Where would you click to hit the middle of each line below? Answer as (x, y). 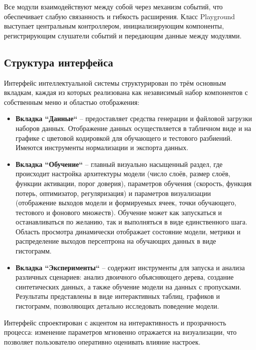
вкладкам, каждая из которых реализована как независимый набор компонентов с (126, 92)
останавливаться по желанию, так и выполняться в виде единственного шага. (131, 222)
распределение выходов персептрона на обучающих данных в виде (116, 241)
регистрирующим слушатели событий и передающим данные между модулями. (123, 35)
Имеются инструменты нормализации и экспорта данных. (102, 147)
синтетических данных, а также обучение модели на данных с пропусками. (128, 286)
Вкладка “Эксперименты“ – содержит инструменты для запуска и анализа (130, 267)
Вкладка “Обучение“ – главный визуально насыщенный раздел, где (119, 164)
